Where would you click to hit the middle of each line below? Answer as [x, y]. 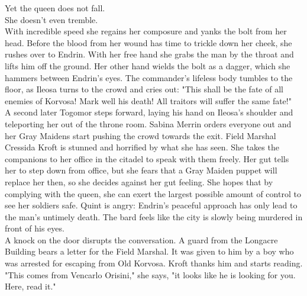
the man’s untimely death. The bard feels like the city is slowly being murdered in [154, 216]
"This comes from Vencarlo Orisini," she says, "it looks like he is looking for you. [150, 274]
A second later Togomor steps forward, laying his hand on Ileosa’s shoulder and [149, 112]
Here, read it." [30, 286]
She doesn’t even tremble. [51, 19]
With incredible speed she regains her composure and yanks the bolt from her [146, 31]
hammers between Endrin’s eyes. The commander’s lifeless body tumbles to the [149, 77]
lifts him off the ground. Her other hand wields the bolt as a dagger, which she [148, 65]
